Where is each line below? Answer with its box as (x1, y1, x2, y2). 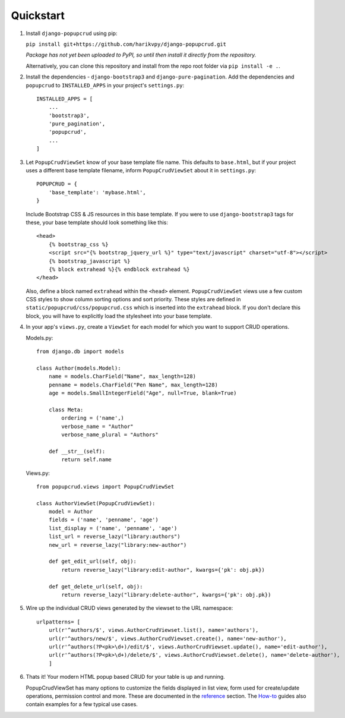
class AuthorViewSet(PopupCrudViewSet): (36, 500, 156, 506)
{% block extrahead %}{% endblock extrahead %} (48, 266, 190, 273)
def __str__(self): (48, 448, 106, 455)
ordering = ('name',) (61, 415, 125, 421)
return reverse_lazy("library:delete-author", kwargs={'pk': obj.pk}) (61, 591, 271, 598)
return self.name (61, 456, 112, 463)
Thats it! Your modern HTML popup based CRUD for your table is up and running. (26, 673, 225, 681)
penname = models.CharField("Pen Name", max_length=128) (48, 381, 218, 388)
